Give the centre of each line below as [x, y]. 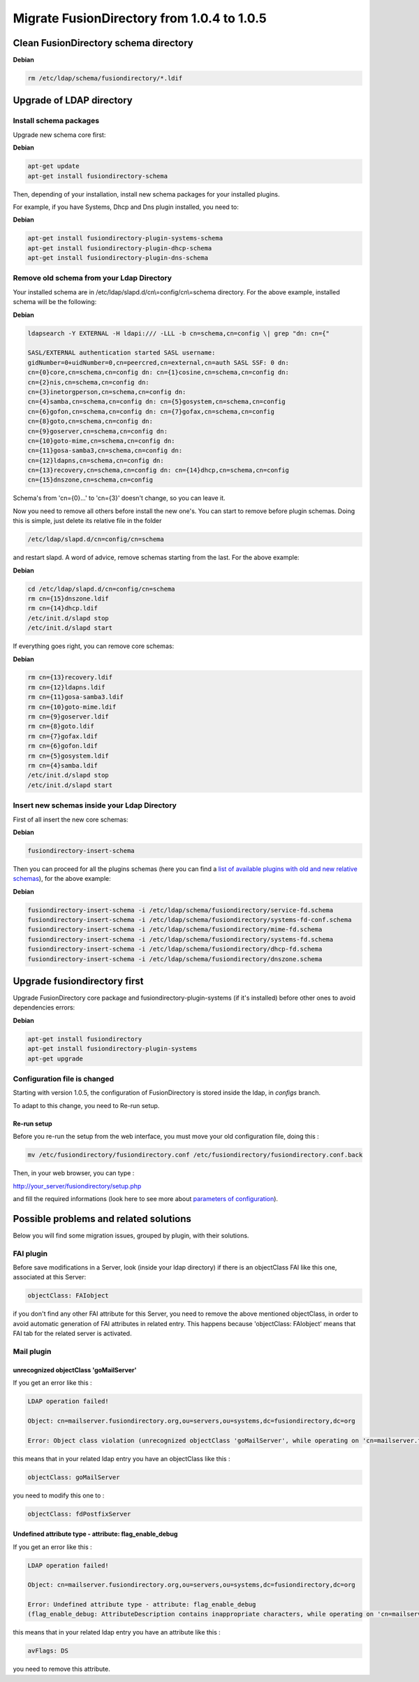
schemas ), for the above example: [62, 879]
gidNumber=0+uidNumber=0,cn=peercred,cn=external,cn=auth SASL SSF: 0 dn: [159, 362]
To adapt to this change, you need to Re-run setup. [86, 1105]
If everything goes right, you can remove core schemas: [94, 646]
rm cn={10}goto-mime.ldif [72, 707]
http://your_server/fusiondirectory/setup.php [77, 1186]
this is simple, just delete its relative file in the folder [87, 521]
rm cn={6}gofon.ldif [63, 746]
